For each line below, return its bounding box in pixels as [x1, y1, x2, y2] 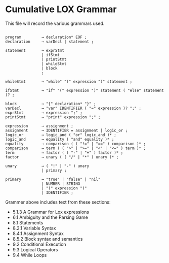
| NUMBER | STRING [41, 181, 80, 186]
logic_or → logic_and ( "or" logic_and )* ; [5, 132, 116, 138]
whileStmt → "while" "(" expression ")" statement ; [5, 79, 133, 84]
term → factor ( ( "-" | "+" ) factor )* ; [5, 150, 123, 155]
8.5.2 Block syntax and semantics [12, 236, 83, 242]
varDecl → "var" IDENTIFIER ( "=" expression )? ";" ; [5, 106, 142, 111]
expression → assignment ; [5, 123, 73, 128]
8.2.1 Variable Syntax [12, 225, 56, 231]
